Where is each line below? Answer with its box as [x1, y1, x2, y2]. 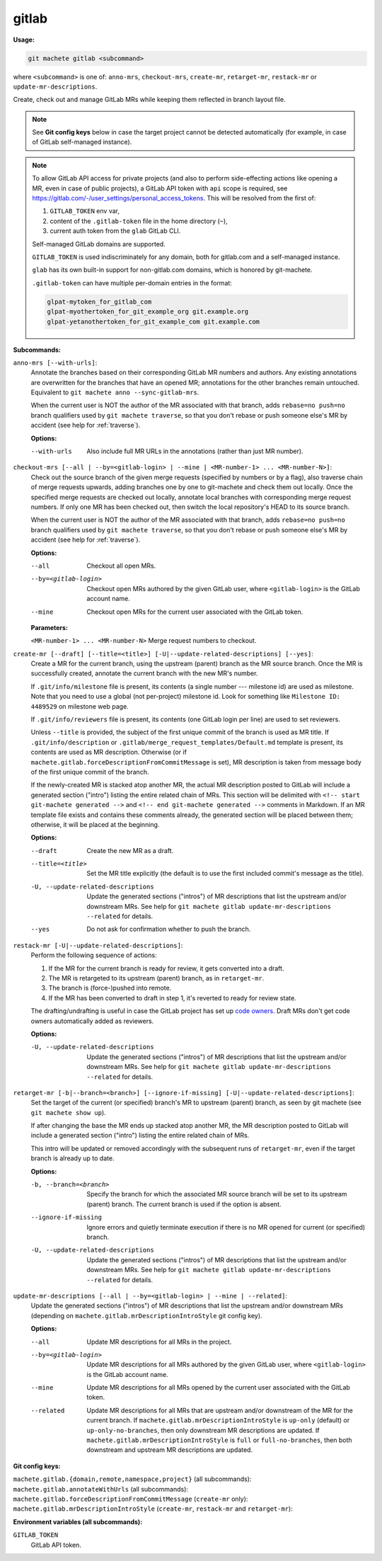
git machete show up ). [30, 1108, 106, 1116]
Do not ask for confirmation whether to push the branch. [86, 925, 251, 934]
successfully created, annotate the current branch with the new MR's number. [30, 669, 258, 677]
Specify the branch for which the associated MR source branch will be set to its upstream [86, 1190, 347, 1199]
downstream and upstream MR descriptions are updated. [86, 1446, 253, 1454]
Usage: [13, 35, 35, 44]
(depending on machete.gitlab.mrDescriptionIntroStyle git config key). [30, 1311, 262, 1320]
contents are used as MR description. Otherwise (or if [30, 748, 187, 757]
